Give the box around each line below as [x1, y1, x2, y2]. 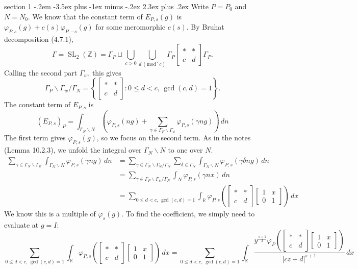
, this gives [88, 67, 121, 78]
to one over [168, 144, 203, 155]
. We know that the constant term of [28, 11, 143, 21]
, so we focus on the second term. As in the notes [96, 132, 251, 143]
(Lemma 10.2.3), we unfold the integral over [4, 144, 142, 155]
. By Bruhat [186, 21, 224, 32]
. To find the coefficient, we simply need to [121, 208, 255, 218]
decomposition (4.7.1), [4, 33, 73, 44]
